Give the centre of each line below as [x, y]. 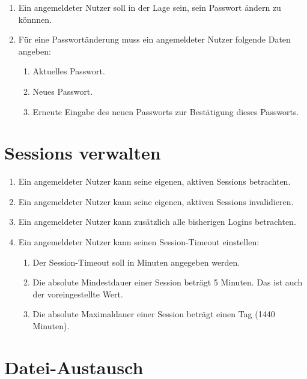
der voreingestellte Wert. [78, 294]
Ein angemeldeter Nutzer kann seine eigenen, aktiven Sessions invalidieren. [156, 201]
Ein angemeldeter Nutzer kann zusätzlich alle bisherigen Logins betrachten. [157, 222]
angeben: [35, 51]
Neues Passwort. [63, 91]
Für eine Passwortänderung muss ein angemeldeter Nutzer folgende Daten [154, 39]
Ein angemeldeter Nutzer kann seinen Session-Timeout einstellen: [139, 242]
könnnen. [35, 19]
